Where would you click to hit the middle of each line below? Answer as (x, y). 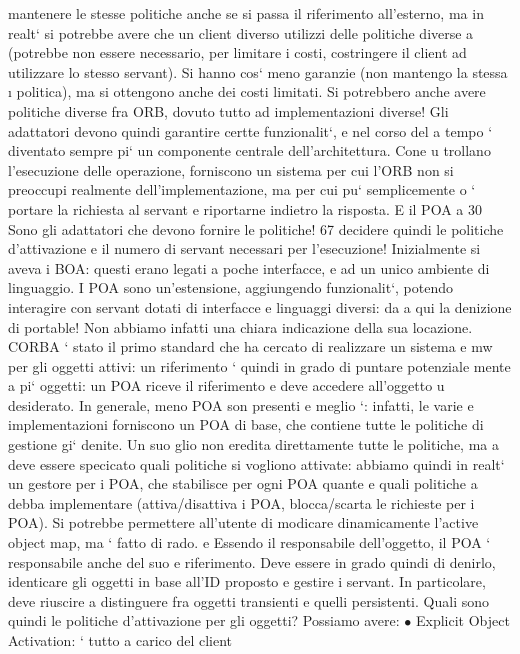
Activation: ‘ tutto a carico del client (120, 640)
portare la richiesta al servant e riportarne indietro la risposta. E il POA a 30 (245, 208)
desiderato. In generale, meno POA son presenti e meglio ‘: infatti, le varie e (241, 404)
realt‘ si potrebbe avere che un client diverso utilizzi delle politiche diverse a (241, 32)
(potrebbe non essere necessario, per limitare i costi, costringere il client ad (237, 52)
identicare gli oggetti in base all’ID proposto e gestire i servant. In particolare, (247, 581)
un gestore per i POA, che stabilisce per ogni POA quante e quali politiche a (243, 483)
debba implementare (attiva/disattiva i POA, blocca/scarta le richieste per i (241, 502)
